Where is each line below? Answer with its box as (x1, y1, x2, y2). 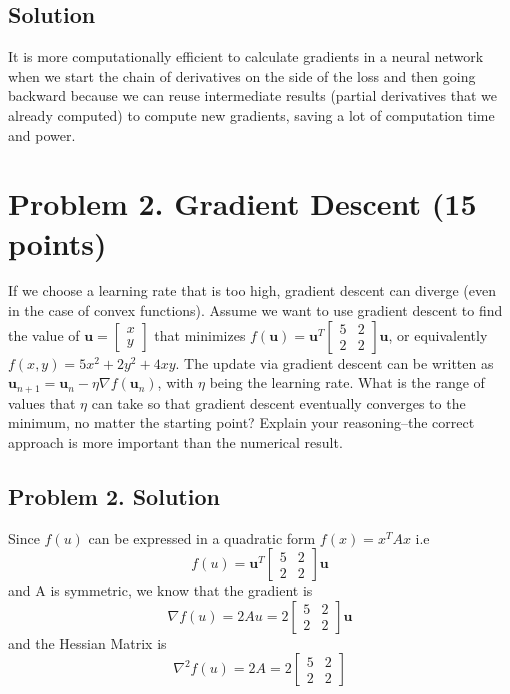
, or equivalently (388, 324, 488, 345)
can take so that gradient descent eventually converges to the (91, 392, 466, 413)
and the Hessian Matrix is (8, 632, 167, 653)
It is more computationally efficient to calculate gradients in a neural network (8, 46, 484, 67)
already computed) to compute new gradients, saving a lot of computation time (8, 104, 495, 125)
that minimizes (154, 324, 246, 345)
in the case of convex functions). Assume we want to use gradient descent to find (8, 300, 503, 321)
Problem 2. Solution (8, 480, 220, 511)
